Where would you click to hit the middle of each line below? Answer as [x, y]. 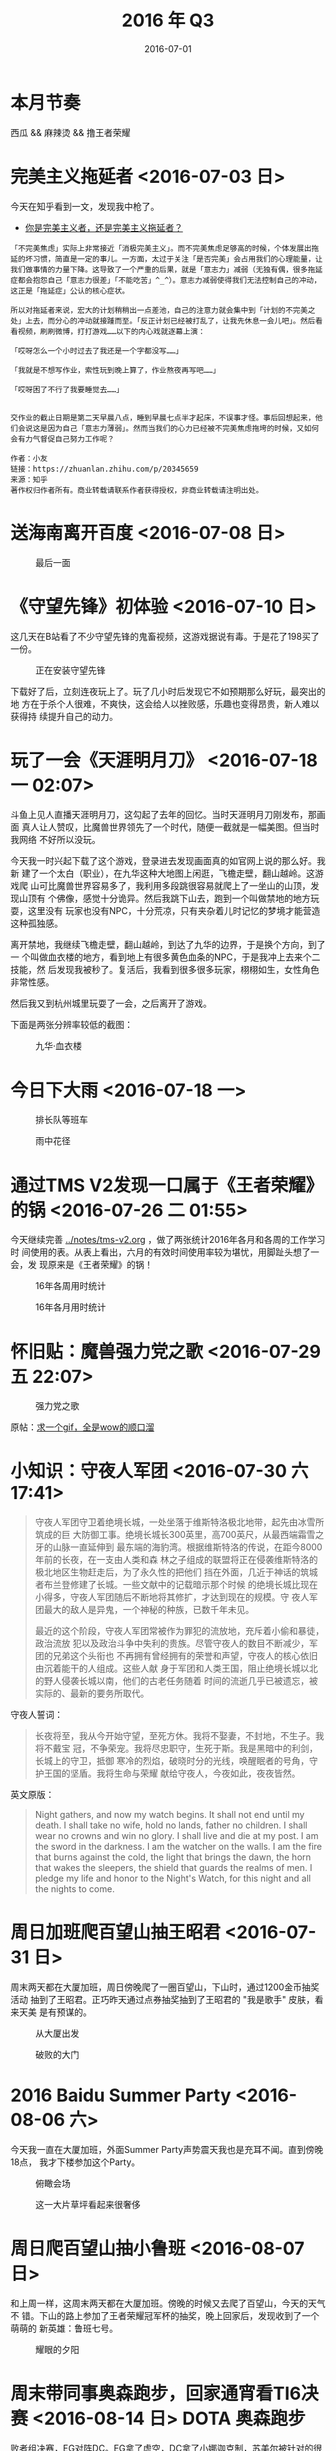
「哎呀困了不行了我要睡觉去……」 [67, 389]
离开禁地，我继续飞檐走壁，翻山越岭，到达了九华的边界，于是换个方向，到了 [168, 945]
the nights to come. [74, 1889]
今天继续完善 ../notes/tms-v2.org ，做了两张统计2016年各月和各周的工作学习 [168, 1240]
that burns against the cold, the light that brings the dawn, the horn [173, 1857]
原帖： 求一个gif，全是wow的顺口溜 [82, 1427]
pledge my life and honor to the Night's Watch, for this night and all [173, 1878]
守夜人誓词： [36, 1715]
